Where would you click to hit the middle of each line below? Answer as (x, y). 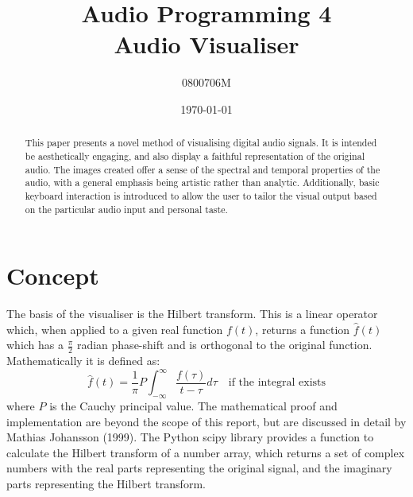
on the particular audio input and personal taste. (126, 209)
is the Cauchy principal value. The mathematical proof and (193, 406)
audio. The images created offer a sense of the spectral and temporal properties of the (203, 169)
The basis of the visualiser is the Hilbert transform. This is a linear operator (192, 314)
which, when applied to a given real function (115, 329)
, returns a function (303, 329)
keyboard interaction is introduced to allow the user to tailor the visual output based (201, 195)
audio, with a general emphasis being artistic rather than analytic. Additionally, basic (202, 182)
